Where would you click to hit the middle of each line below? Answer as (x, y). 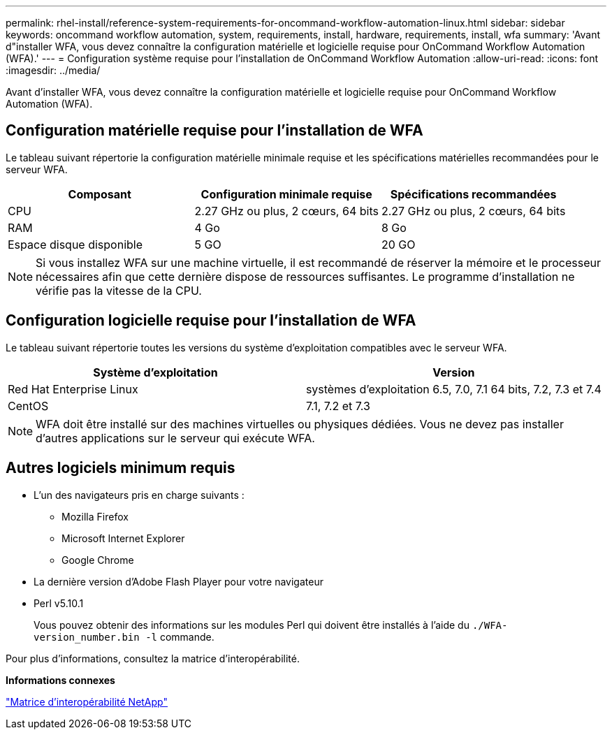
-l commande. (180, 636)
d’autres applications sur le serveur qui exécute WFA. (175, 438)
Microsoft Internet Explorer (123, 538)
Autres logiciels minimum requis (121, 468)
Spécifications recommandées (473, 194)
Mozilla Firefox (95, 516)
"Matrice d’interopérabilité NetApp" (87, 701)
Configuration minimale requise (286, 194)
